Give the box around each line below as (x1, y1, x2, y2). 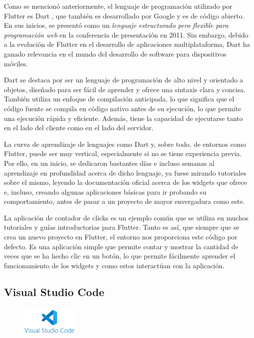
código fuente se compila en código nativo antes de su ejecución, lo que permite (4, 103, 241, 113)
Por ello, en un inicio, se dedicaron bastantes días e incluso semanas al (4, 158, 214, 168)
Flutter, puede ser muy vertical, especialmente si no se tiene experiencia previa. (4, 148, 242, 159)
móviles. (4, 58, 28, 68)
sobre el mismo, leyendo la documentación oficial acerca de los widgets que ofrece (4, 177, 247, 187)
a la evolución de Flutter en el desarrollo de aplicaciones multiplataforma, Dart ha (4, 39, 250, 49)
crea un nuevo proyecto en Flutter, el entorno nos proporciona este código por (4, 232, 237, 242)
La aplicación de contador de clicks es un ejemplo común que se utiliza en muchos (4, 212, 249, 222)
